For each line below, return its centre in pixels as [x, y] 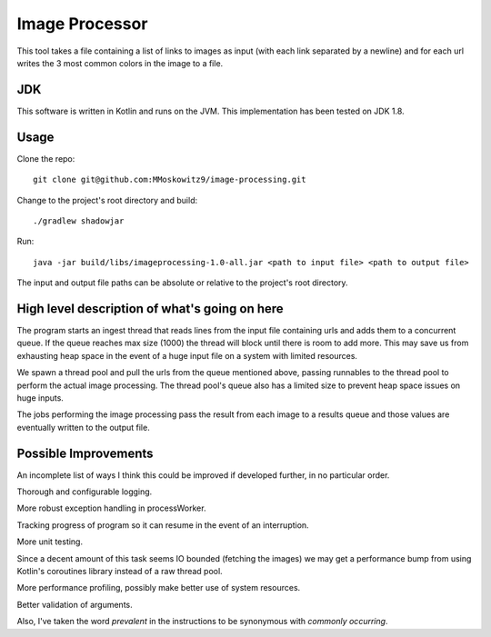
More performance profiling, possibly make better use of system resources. [159, 588]
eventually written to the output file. [83, 427]
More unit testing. [50, 542]
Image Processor [82, 24]
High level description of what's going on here [150, 309]
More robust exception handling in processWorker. [111, 508]
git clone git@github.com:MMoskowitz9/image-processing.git [170, 180]
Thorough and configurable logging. [85, 492]
